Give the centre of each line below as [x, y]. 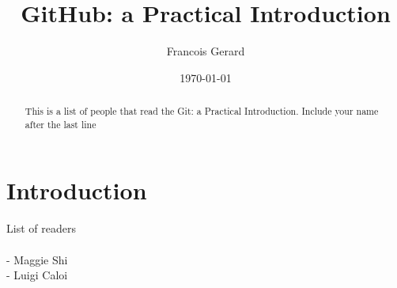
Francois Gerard [206, 51]
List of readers [41, 228]
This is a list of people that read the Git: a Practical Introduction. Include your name [202, 111]
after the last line [60, 124]
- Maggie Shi [37, 259]
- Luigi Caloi [37, 275]
